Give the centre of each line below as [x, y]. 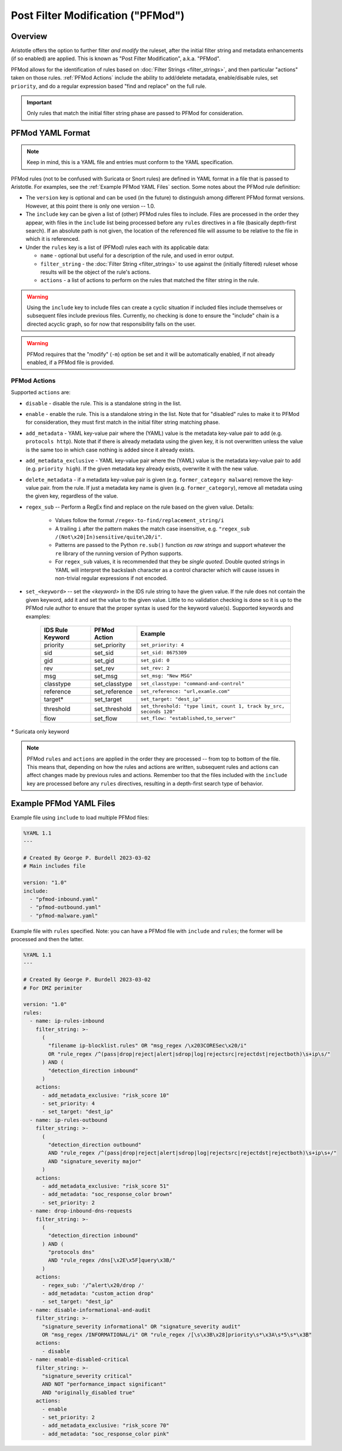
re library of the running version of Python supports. [119, 553]
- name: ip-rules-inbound [67, 1021]
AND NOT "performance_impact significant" [104, 1384]
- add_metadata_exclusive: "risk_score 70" [106, 1426]
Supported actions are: [41, 392]
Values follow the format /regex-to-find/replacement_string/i [140, 520]
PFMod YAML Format [51, 133]
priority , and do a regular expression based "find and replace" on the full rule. [109, 86]
